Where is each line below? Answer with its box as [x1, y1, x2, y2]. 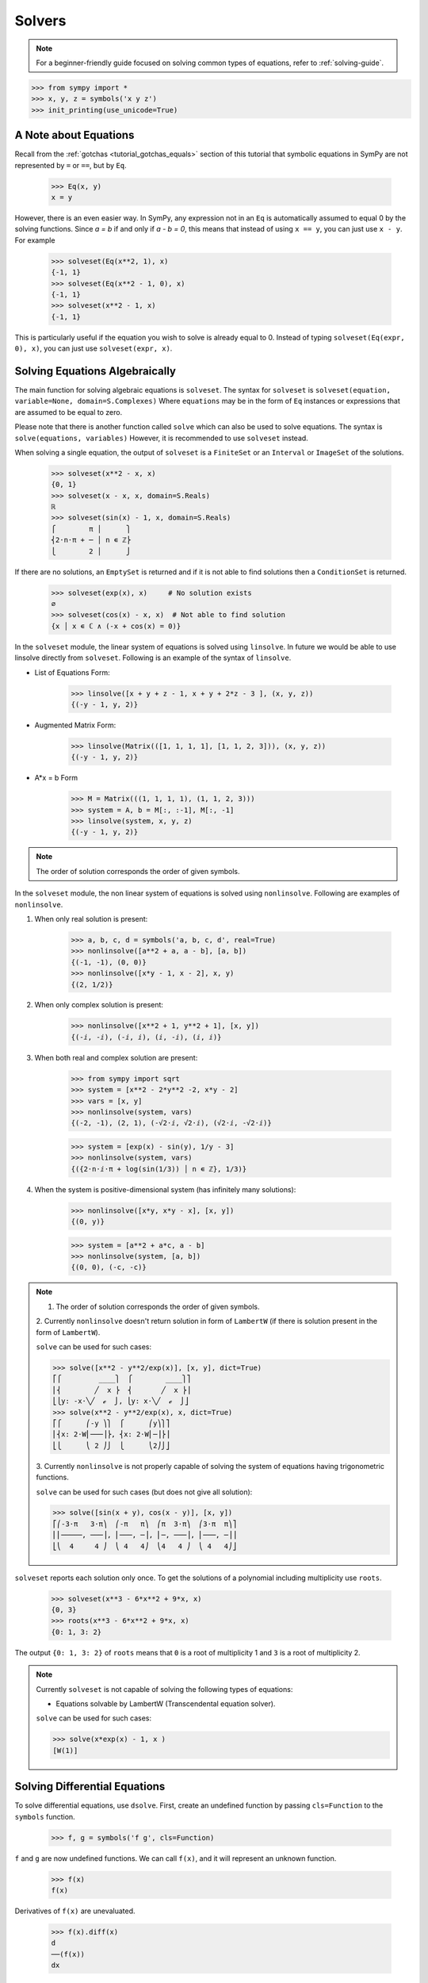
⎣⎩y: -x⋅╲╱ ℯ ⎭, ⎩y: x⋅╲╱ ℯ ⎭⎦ [52, 1397, 189, 1406]
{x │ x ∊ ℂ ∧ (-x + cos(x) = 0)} [51, 621, 182, 631]
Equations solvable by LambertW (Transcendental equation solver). [55, 1698, 276, 1709]
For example [14, 235, 55, 245]
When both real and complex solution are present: [34, 1053, 198, 1062]
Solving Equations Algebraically [14, 364, 176, 378]
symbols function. [14, 1812, 75, 1821]
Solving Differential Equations [14, 1780, 166, 1793]
